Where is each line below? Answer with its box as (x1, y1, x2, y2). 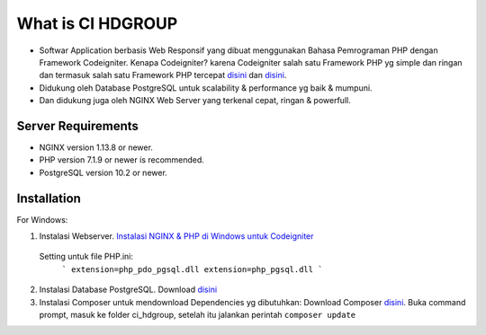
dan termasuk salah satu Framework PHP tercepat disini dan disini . (39, 70, 287, 81)
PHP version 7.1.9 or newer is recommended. (39, 154, 204, 165)
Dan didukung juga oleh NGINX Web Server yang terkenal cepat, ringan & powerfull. (39, 95, 351, 106)
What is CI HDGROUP (16, 13, 178, 33)
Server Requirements (16, 118, 139, 134)
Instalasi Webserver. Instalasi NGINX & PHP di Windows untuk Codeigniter (39, 231, 314, 242)
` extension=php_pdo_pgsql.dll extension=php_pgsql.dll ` (61, 264, 323, 274)
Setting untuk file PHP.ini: (39, 251, 134, 262)
